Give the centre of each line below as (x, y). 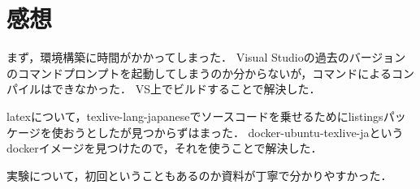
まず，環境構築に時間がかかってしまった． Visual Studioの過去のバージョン (206, 57)
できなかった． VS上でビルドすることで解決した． (186, 89)
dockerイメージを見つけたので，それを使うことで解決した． (165, 148)
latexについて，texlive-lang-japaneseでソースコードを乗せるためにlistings (195, 116)
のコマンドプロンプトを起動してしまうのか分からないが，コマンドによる (199, 73)
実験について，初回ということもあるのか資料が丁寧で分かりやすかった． (199, 175)
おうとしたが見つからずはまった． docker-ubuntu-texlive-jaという (233, 132)
